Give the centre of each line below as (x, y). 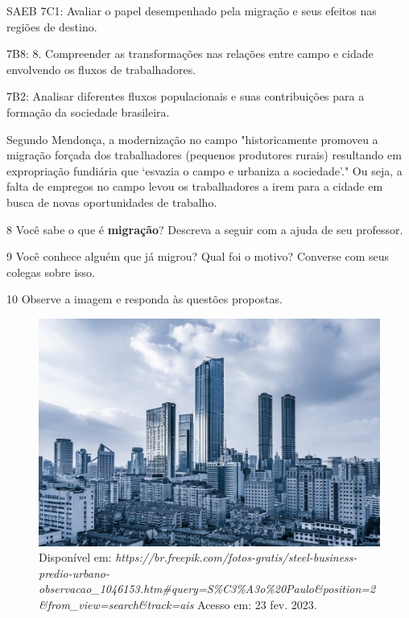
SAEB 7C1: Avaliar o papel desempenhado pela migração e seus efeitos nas (192, 10)
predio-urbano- (74, 573)
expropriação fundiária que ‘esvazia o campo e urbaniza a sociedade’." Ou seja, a (204, 170)
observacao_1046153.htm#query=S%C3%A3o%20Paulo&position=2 (207, 589)
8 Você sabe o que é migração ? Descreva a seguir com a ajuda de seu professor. (205, 229)
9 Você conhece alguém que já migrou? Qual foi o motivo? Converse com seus (198, 256)
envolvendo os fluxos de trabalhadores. (101, 69)
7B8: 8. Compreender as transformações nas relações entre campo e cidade (190, 54)
